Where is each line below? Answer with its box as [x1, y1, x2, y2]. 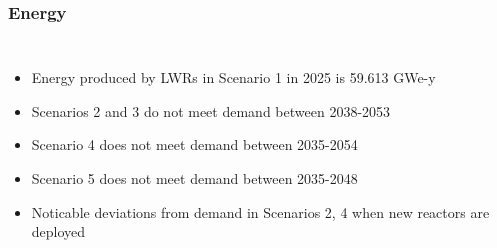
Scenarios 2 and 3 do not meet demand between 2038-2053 [31, 100, 391, 121]
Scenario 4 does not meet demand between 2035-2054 [31, 134, 358, 155]
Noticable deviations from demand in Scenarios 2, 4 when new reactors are [31, 201, 490, 222]
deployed [31, 221, 86, 242]
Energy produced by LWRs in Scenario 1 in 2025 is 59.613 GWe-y [31, 67, 436, 88]
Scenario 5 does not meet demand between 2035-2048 [31, 168, 358, 188]
